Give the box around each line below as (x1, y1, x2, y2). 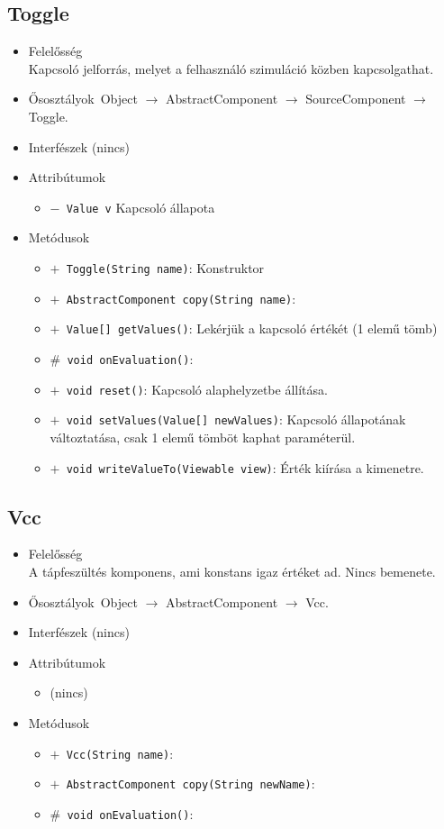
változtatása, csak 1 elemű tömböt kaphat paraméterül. (50, 427, 356, 446)
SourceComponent (305, 89, 406, 108)
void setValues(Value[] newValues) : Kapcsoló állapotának (66, 410, 406, 429)
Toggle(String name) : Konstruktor (66, 259, 265, 278)
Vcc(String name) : (66, 743, 174, 762)
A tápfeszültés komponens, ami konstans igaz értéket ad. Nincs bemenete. (28, 562, 436, 580)
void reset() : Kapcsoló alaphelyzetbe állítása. (66, 379, 328, 398)
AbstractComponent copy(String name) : (66, 288, 296, 307)
